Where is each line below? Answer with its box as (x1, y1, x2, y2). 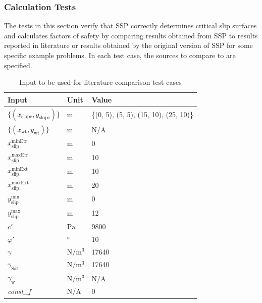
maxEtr (12, 153, 28, 158)
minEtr (12, 139, 27, 144)
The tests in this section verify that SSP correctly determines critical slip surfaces (4, 20, 257, 31)
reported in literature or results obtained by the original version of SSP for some (4, 40, 253, 50)
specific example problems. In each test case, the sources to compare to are (4, 50, 236, 60)
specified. (4, 60, 32, 70)
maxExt (12, 180, 29, 186)
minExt (12, 166, 28, 172)
